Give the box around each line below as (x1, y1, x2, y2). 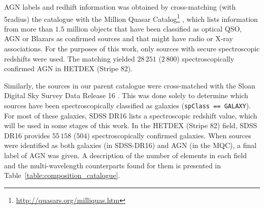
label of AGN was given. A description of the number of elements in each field (4, 150, 247, 161)
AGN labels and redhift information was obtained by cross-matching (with (4, 2, 236, 12)
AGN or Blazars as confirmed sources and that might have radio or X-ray (4, 33, 233, 44)
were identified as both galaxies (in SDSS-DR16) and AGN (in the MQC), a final (4, 140, 257, 151)
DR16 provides (4, 130, 50, 140)
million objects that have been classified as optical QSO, (67, 23, 242, 34)
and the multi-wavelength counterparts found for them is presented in (4, 160, 221, 170)
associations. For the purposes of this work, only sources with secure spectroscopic (4, 43, 260, 54)
